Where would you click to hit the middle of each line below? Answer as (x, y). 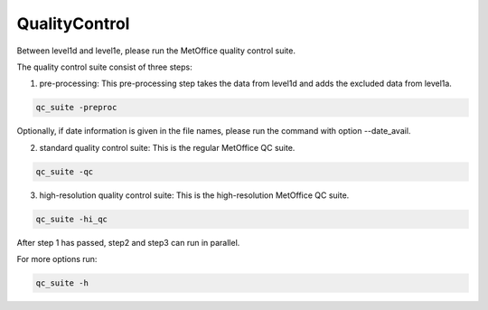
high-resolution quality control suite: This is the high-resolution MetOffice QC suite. (194, 195)
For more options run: (57, 259)
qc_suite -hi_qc (72, 219)
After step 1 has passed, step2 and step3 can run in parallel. (128, 242)
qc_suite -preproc (76, 108)
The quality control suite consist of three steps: (105, 67)
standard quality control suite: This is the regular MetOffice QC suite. (167, 147)
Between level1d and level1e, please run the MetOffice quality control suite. (156, 51)
